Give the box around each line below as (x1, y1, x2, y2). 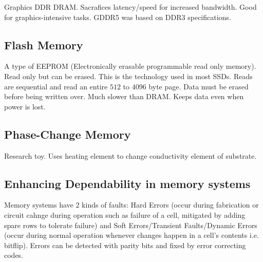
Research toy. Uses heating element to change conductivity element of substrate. (4, 150, 257, 161)
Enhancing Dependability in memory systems (4, 175, 251, 191)
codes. (4, 250, 24, 260)
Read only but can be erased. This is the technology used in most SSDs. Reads (4, 70, 253, 81)
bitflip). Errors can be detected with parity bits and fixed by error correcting (4, 239, 246, 250)
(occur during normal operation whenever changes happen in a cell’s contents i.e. (4, 230, 259, 240)
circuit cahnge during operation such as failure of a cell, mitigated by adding (4, 209, 246, 220)
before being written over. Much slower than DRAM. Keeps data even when (4, 91, 244, 102)
